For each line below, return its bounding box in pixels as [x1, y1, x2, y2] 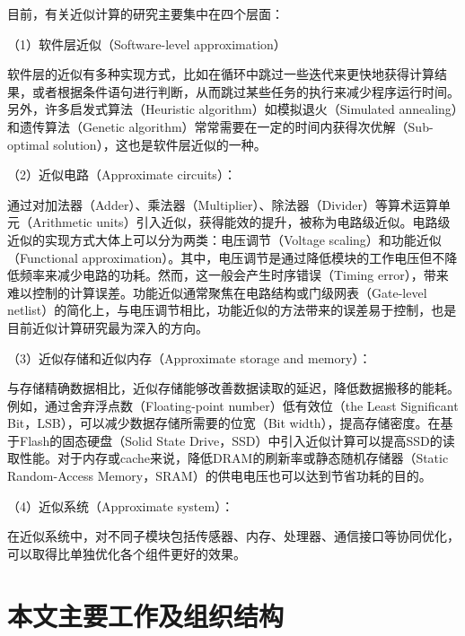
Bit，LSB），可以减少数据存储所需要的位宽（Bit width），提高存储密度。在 [7, 414, 441, 432]
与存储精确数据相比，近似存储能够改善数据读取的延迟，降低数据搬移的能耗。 [7, 379, 460, 397]
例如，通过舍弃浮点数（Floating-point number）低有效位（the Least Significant [7, 396, 459, 414]
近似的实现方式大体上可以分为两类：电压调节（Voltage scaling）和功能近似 [7, 230, 442, 248]
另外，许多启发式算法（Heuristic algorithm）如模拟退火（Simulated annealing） [7, 100, 458, 118]
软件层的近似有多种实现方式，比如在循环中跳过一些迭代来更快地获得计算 [7, 65, 434, 83]
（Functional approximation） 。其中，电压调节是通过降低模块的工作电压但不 [7, 248, 445, 266]
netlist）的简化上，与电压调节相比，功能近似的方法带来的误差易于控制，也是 [7, 301, 457, 319]
